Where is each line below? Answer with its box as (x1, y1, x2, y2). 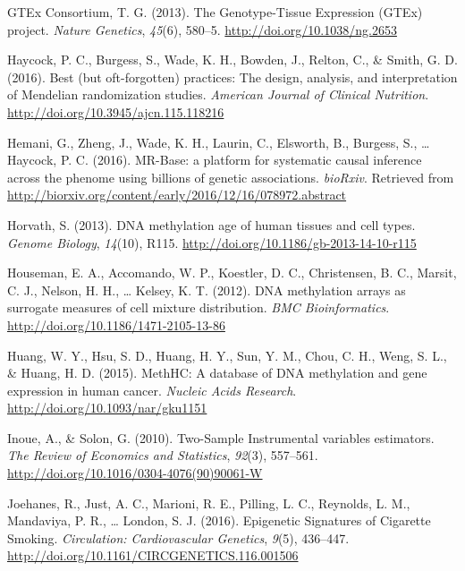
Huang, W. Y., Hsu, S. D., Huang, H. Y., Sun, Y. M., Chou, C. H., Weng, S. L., (7, 345, 447, 364)
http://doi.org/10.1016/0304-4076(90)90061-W (7, 464, 263, 482)
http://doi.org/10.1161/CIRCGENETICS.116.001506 (7, 546, 299, 565)
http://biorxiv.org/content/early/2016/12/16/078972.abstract (7, 185, 347, 204)
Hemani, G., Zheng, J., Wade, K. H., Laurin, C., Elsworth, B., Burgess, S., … (7, 132, 430, 151)
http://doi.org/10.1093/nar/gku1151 (7, 398, 207, 417)
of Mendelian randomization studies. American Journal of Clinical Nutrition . (7, 85, 429, 104)
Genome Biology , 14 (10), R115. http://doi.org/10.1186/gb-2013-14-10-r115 (7, 233, 417, 251)
